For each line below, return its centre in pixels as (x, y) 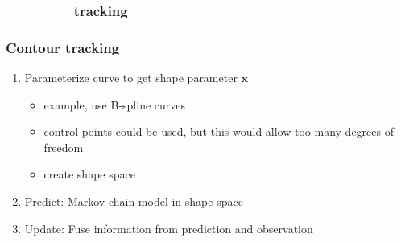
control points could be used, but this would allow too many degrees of (219, 131)
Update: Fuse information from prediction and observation (169, 228)
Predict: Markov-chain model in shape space (134, 201)
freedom (64, 147)
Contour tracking (63, 47)
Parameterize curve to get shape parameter (131, 78)
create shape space (89, 174)
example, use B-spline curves (115, 104)
